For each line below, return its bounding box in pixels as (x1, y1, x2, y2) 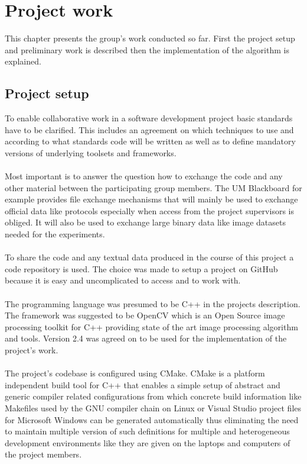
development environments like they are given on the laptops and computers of (5, 436, 290, 449)
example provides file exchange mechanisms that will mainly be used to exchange (5, 193, 298, 205)
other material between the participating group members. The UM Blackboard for (5, 181, 302, 194)
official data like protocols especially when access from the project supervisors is (5, 204, 294, 217)
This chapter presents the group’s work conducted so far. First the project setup (5, 32, 295, 44)
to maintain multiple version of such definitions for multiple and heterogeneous (5, 425, 290, 437)
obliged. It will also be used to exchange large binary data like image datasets (5, 216, 286, 228)
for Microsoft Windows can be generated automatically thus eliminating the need (5, 413, 299, 426)
